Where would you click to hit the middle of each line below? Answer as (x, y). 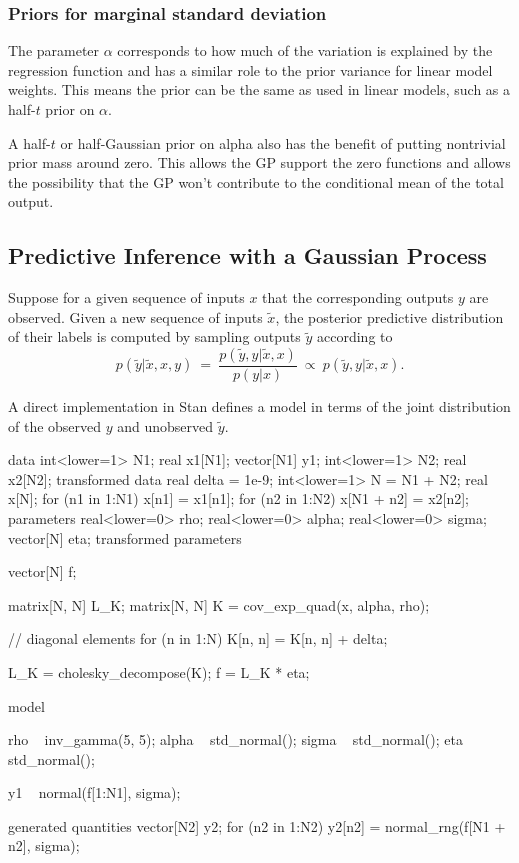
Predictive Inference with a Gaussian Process (247, 255)
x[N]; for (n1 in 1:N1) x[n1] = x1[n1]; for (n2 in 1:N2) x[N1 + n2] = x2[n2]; (238, 498)
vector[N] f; (42, 571)
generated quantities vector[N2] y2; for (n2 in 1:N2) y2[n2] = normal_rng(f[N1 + (257, 825)
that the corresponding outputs (358, 297)
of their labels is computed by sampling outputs (154, 336)
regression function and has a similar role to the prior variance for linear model (250, 69)
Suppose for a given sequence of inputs (126, 297)
